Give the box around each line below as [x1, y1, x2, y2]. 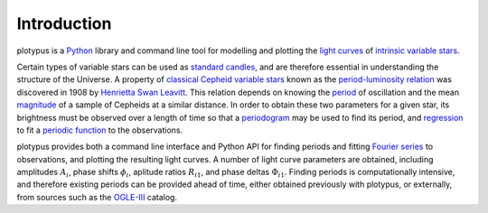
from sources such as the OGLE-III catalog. [16, 191, 178, 202]
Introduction [16, 14, 112, 33]
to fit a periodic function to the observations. [16, 125, 183, 135]
